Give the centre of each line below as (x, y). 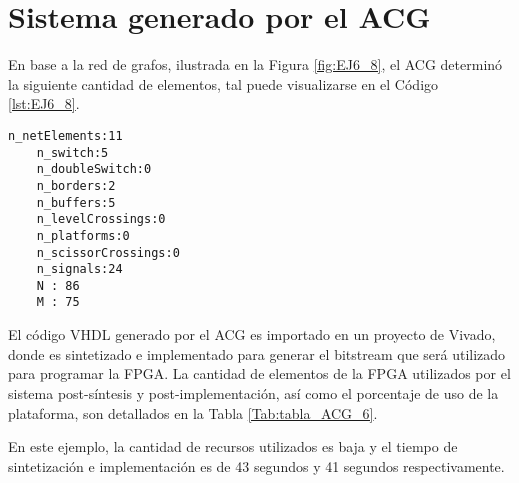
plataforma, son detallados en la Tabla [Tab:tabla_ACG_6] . (193, 412)
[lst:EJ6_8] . (44, 103)
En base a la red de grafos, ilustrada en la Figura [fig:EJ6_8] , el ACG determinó (255, 64)
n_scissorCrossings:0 (108, 252)
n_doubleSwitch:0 (94, 169)
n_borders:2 (76, 185)
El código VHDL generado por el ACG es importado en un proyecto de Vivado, (252, 334)
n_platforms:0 (83, 235)
